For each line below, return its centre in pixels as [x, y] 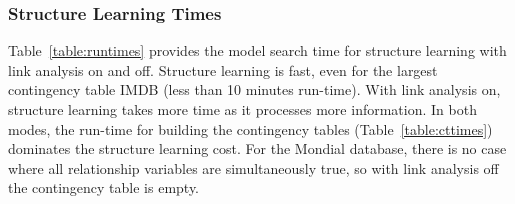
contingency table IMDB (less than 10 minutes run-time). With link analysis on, [254, 89]
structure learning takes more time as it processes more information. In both [242, 109]
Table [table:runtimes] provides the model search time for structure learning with [257, 50]
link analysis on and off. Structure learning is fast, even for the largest [223, 69]
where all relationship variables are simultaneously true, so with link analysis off [253, 167]
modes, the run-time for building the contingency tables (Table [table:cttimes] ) [250, 128]
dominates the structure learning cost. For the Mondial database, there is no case [257, 148]
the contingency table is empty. [104, 187]
